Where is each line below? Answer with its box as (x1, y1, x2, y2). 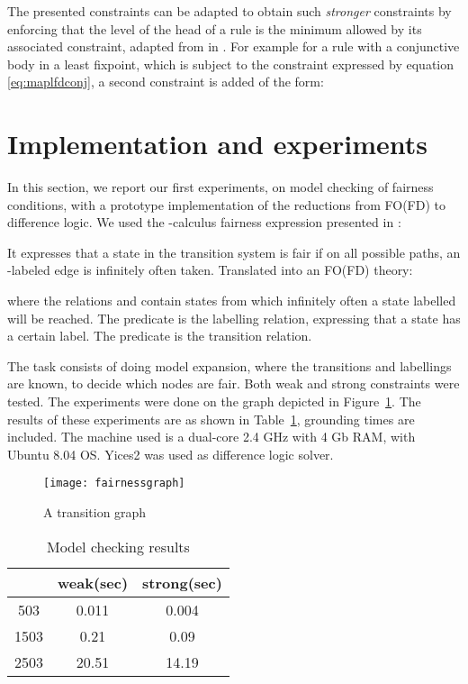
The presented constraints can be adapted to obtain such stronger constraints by (7, 2, 452, 20)
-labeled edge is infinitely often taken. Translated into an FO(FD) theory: (7, 260, 413, 279)
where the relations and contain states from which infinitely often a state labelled (7, 291, 456, 310)
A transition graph (43, 503, 147, 522)
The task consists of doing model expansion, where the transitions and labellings (7, 356, 452, 375)
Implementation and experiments (7, 125, 427, 162)
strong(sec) (142, 571, 222, 593)
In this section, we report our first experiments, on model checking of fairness (7, 178, 434, 196)
